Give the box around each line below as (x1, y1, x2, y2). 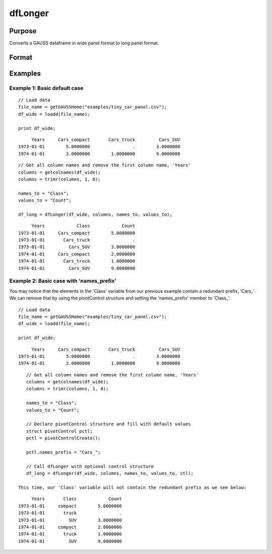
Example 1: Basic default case (9, 85, 84, 92)
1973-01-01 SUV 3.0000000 (18, 517, 122, 523)
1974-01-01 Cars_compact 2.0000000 (18, 251, 135, 257)
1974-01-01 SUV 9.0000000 (18, 538, 122, 544)
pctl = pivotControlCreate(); (26, 435, 101, 441)
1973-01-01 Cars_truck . (18, 237, 135, 243)
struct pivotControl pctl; (26, 428, 93, 434)
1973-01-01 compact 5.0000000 (18, 503, 122, 509)
